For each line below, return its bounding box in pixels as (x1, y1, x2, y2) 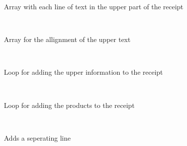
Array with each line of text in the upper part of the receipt (4, 1, 184, 11)
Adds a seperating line (4, 132, 71, 143)
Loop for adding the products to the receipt (4, 100, 135, 110)
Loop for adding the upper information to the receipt (4, 67, 163, 77)
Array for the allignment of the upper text (4, 34, 131, 44)
